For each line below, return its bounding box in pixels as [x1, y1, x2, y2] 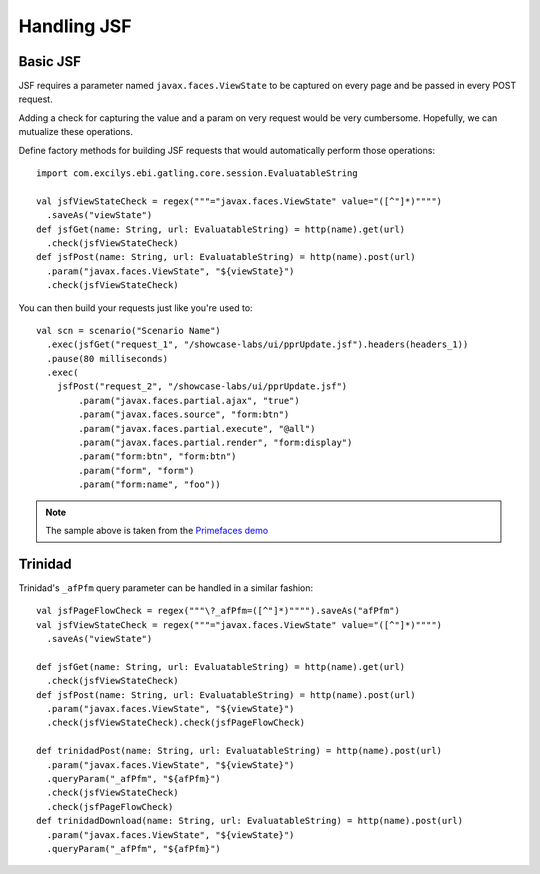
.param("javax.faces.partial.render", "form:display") [78, 437, 353, 449]
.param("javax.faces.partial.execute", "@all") [78, 423, 316, 434]
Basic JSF [18, 53, 82, 70]
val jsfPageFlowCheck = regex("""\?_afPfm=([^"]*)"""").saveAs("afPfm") [36, 605, 400, 617]
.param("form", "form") [78, 465, 195, 476]
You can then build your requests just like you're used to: [18, 301, 254, 314]
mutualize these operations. [18, 126, 134, 138]
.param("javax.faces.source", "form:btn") [78, 409, 290, 420]
